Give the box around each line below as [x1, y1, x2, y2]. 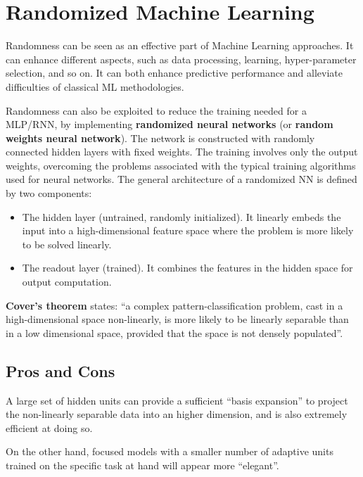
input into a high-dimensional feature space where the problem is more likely [22, 223, 354, 238]
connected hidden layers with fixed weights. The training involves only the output [6, 144, 358, 159]
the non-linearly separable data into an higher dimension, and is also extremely [6, 407, 348, 421]
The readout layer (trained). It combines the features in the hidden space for [22, 260, 353, 275]
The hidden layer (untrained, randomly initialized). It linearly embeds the [22, 209, 341, 224]
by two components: [6, 186, 92, 201]
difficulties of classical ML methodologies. [6, 79, 184, 94]
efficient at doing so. [6, 420, 93, 435]
